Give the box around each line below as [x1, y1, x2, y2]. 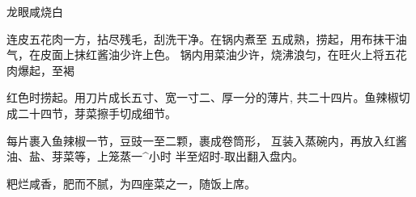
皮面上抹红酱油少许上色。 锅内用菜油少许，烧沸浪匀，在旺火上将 [40, 46, 384, 63]
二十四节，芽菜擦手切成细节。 [17, 104, 176, 121]
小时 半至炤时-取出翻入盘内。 [148, 148, 304, 165]
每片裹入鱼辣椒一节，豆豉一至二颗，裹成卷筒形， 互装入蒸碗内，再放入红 [6, 132, 396, 149]
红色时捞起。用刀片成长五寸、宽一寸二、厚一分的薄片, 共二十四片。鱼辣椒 [6, 89, 399, 106]
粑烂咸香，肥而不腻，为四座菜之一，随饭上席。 [6, 174, 256, 191]
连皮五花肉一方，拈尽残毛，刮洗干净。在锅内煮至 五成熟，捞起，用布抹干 [6, 30, 396, 47]
